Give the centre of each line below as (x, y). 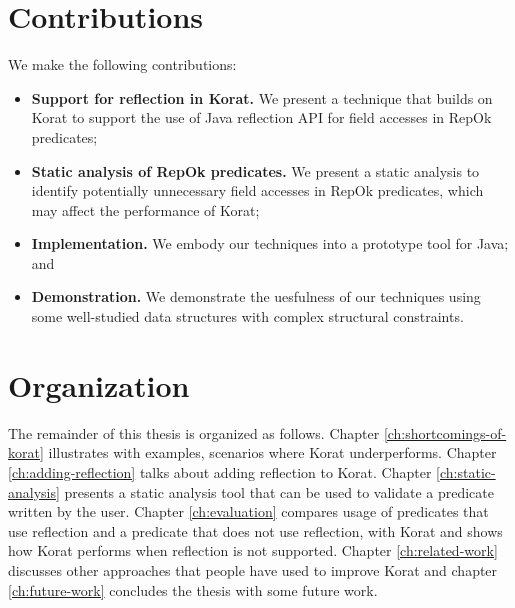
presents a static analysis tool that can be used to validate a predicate (279, 491)
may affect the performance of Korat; (145, 209)
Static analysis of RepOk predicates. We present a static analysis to (255, 170)
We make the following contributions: (122, 64)
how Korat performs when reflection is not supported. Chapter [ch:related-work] (253, 550)
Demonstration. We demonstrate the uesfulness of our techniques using (256, 296)
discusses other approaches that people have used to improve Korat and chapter (253, 569)
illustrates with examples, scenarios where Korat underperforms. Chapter (272, 452)
